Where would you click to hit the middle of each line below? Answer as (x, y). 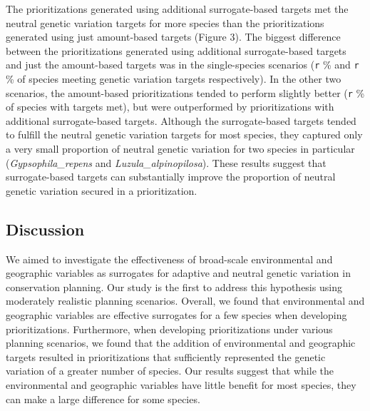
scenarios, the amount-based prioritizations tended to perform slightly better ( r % (185, 92)
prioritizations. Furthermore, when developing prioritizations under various (169, 329)
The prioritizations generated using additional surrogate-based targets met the (177, 9)
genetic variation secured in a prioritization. (102, 190)
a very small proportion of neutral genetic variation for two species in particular (180, 149)
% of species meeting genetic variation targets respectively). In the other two (174, 79)
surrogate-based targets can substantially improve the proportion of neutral (171, 177)
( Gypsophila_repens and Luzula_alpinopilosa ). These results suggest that (166, 162)
